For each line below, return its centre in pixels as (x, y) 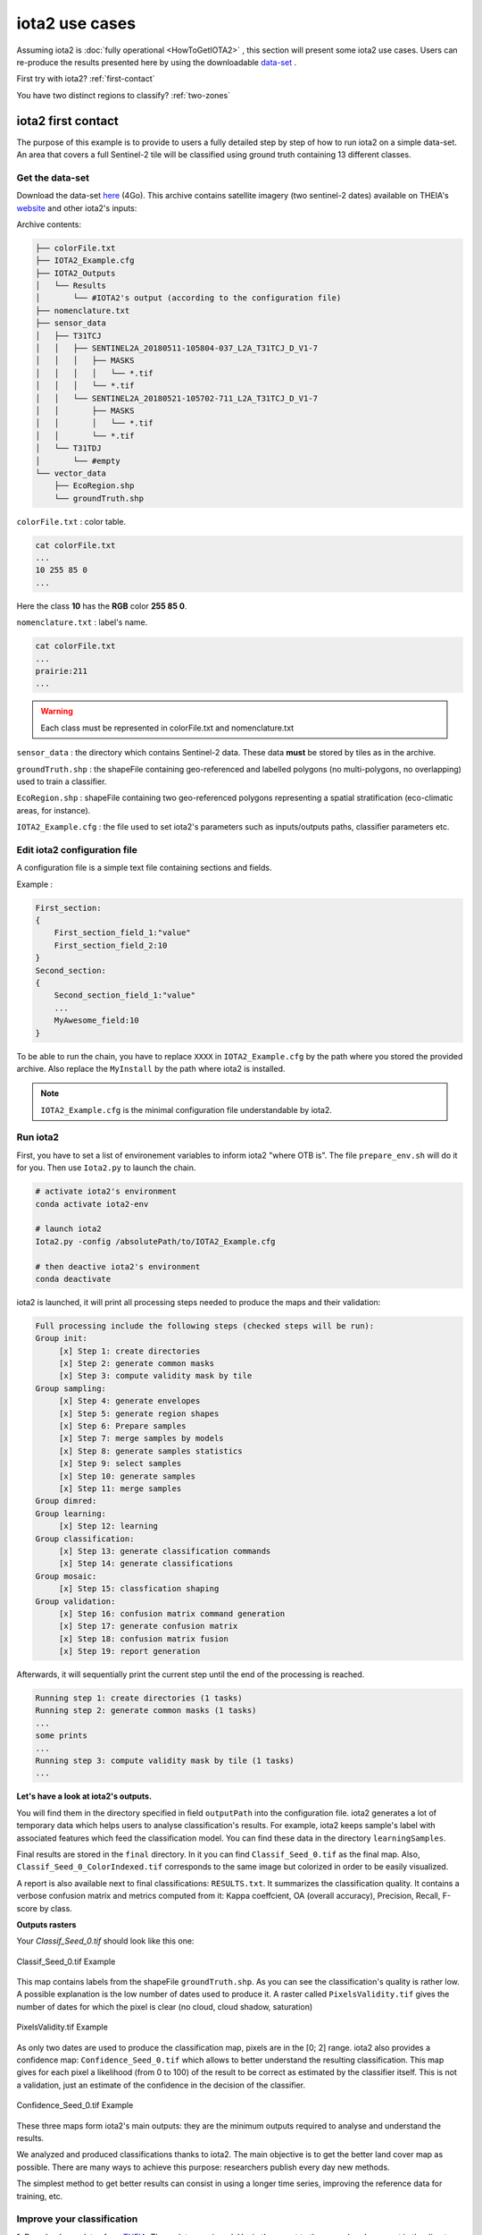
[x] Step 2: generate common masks (136, 1364)
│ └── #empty (78, 461)
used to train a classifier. (62, 781)
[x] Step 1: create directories (129, 1351)
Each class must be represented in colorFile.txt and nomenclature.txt (167, 728)
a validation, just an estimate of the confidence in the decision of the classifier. (161, 2085)
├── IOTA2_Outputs (75, 273)
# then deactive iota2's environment (118, 1266)
